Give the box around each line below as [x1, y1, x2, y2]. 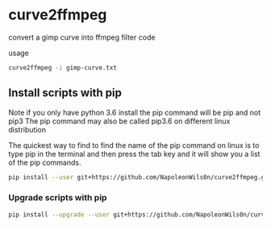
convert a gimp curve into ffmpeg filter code [8, 32, 156, 42]
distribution [8, 124, 47, 134]
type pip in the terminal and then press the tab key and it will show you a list [8, 149, 261, 158]
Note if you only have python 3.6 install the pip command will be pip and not [8, 107, 261, 117]
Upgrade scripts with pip [8, 192, 107, 204]
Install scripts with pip [8, 86, 123, 100]
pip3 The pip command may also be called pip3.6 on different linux [8, 116, 231, 126]
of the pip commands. [8, 158, 81, 167]
